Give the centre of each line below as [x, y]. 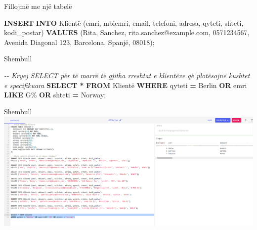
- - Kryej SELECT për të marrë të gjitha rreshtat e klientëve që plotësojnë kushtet [127, 75]
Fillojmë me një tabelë [38, 6]
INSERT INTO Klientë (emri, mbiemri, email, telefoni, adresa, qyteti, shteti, [124, 23]
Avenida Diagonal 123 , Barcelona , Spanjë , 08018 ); [79, 42]
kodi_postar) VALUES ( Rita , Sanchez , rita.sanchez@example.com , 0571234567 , [127, 32]
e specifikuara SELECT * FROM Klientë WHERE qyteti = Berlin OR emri [126, 85]
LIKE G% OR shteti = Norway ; [55, 95]
